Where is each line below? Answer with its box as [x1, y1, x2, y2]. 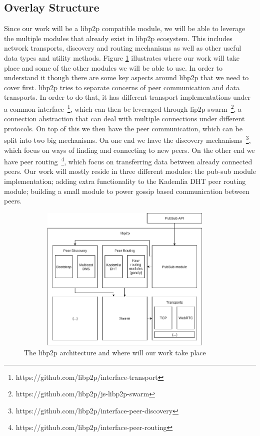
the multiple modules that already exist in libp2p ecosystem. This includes [4, 33, 232, 43]
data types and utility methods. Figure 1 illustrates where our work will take [4, 52, 239, 63]
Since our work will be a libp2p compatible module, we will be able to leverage [4, 23, 245, 34]
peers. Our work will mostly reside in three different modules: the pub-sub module [4, 166, 256, 176]
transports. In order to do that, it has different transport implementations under [4, 92, 251, 102]
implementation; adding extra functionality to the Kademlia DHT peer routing [4, 176, 246, 186]
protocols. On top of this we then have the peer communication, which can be [4, 123, 242, 133]
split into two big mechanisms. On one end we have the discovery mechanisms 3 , [4, 133, 251, 145]
